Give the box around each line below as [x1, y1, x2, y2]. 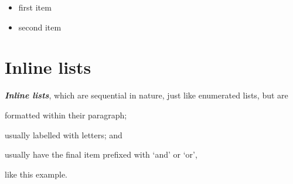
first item [18, 1, 52, 13]
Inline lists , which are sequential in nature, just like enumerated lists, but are [5, 89, 288, 101]
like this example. [5, 168, 68, 180]
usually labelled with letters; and [5, 128, 122, 141]
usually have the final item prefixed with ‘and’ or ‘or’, [5, 148, 197, 161]
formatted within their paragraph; [5, 108, 127, 121]
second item [18, 21, 62, 33]
